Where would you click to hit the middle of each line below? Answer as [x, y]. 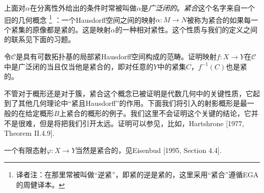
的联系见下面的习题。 [40, 39]
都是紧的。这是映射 [78, 29]
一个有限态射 [25, 150]
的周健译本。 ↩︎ [40, 184]
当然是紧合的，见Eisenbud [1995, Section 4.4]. [148, 150]
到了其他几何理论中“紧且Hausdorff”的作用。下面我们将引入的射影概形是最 [126, 103]
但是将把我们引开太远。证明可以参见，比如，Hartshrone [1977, [142, 123]
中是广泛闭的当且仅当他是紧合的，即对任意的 [79, 66]
